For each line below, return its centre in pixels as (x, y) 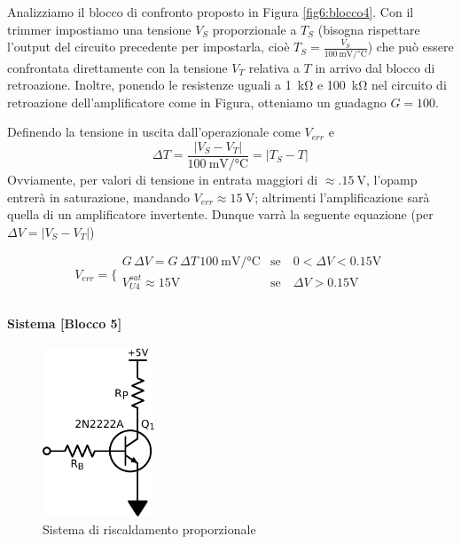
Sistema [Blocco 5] (65, 323)
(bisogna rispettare (369, 29)
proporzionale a (254, 29)
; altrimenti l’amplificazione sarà (342, 197)
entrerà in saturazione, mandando (98, 197)
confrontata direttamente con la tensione (117, 67)
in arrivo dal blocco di (375, 67)
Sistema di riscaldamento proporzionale (149, 528)
